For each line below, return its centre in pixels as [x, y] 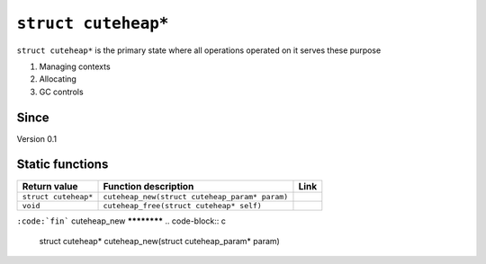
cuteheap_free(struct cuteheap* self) [183, 205]
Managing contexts [75, 66]
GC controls [62, 92]
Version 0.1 [37, 138]
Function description [148, 186]
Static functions [63, 165]
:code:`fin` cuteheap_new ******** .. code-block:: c [121, 221]
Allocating [58, 79]
